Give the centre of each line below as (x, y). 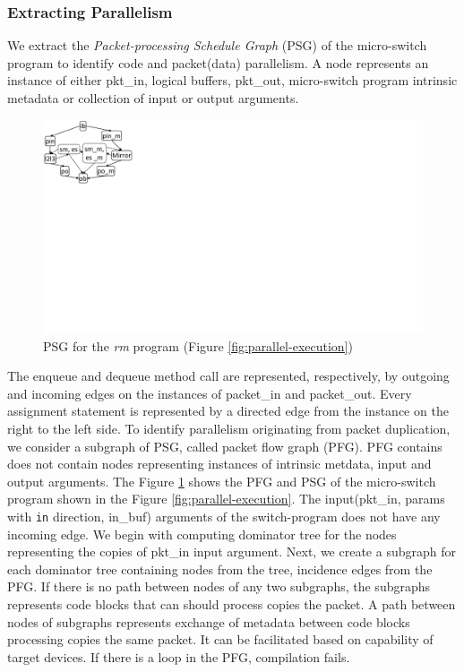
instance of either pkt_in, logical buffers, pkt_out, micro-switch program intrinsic (232, 80)
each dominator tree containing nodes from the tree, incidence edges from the (220, 569)
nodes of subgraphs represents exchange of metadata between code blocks (209, 621)
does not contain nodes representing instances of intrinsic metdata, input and (219, 464)
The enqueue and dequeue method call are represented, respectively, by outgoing (228, 376)
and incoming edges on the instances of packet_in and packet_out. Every (210, 393)
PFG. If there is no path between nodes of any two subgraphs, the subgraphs (219, 586)
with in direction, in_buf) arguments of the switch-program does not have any (224, 517)
